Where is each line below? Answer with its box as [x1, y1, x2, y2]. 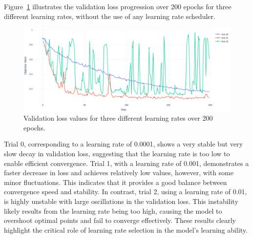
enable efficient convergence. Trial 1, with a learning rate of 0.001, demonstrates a [4, 158, 249, 168]
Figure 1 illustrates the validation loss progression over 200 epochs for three [4, 1, 232, 11]
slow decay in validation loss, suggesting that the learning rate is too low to [4, 148, 230, 158]
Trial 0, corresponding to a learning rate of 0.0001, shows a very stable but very [4, 139, 243, 149]
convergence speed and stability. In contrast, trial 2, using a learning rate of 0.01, [4, 186, 247, 197]
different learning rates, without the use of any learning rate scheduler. [4, 11, 215, 21]
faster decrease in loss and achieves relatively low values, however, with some [4, 167, 233, 178]
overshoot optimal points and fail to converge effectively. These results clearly [4, 215, 236, 225]
